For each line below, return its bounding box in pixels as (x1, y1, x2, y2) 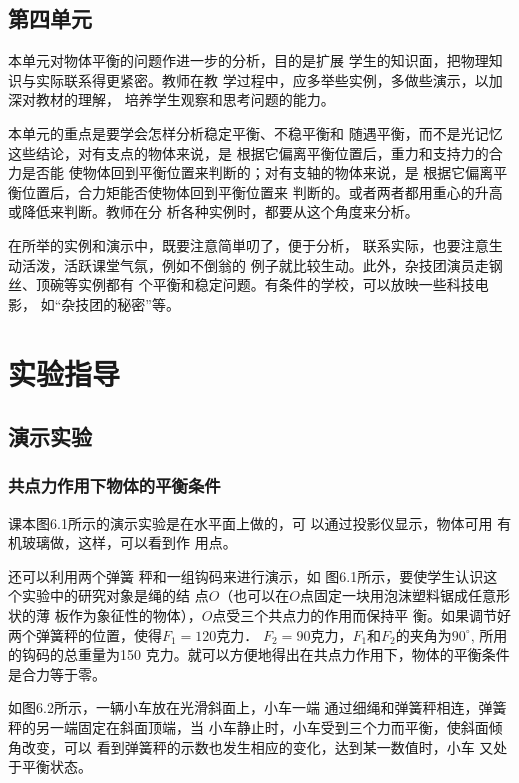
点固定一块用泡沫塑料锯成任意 (300, 585, 497, 606)
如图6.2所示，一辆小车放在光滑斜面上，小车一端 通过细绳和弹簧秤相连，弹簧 (8, 697, 507, 718)
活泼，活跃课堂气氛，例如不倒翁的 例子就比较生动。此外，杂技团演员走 (21, 254, 489, 275)
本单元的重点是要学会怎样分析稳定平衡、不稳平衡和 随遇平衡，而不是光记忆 (8, 122, 503, 143)
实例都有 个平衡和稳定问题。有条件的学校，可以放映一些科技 (77, 274, 475, 295)
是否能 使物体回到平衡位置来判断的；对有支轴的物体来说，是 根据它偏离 (21, 162, 494, 183)
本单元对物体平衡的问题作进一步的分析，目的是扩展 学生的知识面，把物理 (8, 50, 489, 71)
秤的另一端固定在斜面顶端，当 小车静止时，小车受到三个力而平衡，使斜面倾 (8, 717, 503, 738)
